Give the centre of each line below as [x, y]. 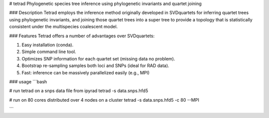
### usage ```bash [28, 81]
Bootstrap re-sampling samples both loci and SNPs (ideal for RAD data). [95, 66]
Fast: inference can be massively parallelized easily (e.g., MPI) [86, 72]
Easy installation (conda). [48, 45]
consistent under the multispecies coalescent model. [64, 27]
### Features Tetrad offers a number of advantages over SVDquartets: [82, 36]
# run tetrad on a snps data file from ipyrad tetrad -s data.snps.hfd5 [79, 91]
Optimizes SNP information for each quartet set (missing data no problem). [98, 59]
